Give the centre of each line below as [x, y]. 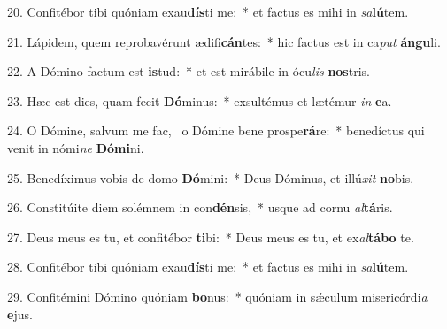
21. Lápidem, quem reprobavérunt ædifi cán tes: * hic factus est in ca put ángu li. [224, 41]
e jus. [20, 314]
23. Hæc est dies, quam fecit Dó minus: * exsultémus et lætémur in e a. [200, 100]
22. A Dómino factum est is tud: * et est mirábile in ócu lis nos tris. [189, 71]
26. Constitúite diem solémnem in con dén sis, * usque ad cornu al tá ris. [200, 207]
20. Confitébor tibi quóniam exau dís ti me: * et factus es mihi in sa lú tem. [208, 11]
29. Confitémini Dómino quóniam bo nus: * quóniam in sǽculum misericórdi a [217, 296]
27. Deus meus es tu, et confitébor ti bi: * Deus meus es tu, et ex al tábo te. [211, 237]
